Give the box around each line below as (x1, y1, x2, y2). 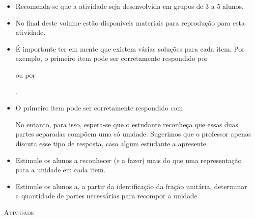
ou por (15, 69, 35, 80)
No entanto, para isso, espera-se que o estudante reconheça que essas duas (15, 119, 238, 129)
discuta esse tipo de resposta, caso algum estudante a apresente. (15, 138, 208, 148)
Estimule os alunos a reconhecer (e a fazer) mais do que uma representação (15, 155, 242, 165)
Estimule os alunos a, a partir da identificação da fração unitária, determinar (15, 181, 247, 191)
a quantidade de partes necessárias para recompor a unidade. (15, 191, 199, 201)
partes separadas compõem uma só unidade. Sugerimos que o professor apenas (15, 129, 252, 139)
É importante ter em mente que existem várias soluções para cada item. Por (15, 43, 245, 54)
